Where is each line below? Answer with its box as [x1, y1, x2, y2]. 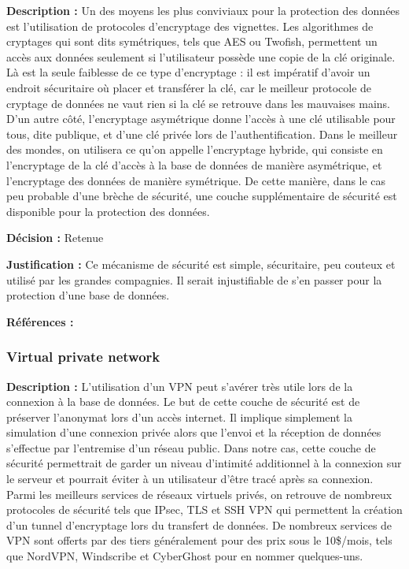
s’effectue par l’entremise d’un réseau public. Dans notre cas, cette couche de [6, 439, 376, 456]
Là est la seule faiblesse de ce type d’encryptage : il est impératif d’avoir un [6, 64, 370, 80]
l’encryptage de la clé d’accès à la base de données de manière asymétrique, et [6, 156, 382, 173]
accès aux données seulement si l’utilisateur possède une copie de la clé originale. [6, 48, 396, 65]
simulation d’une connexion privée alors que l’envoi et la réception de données [6, 424, 381, 441]
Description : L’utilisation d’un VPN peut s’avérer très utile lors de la [6, 377, 353, 394]
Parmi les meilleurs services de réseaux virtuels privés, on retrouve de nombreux [6, 485, 392, 502]
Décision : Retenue [6, 229, 104, 246]
